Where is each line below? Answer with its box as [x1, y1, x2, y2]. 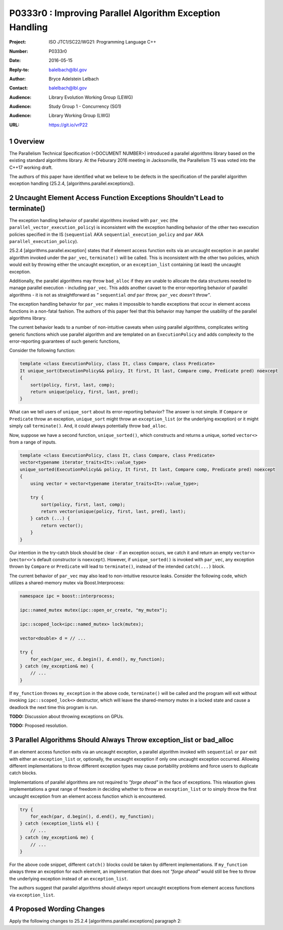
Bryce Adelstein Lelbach [48, 76, 99, 82]
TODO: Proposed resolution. [9, 723, 67, 729]
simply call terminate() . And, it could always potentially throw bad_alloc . [9, 423, 167, 429]
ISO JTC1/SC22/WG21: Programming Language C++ [48, 39, 156, 45]
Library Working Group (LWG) [48, 113, 110, 119]
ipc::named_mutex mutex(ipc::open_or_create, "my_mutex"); [19, 607, 167, 613]
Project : [9, 39, 26, 45]
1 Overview [9, 137, 45, 145]
